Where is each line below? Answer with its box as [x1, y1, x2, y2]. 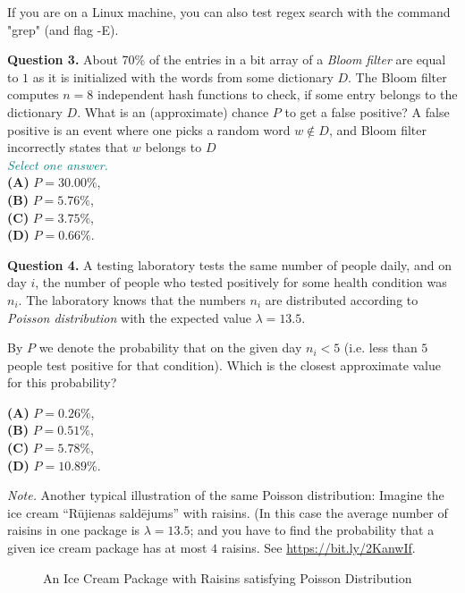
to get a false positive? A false [284, 102, 450, 121]
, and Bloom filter [328, 120, 427, 139]
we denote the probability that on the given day [38, 338, 302, 357]
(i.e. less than [343, 338, 418, 357]
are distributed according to [265, 290, 418, 309]
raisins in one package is [7, 521, 140, 539]
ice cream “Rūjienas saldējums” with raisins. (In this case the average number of [7, 503, 448, 521]
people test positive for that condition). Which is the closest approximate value [7, 355, 442, 374]
